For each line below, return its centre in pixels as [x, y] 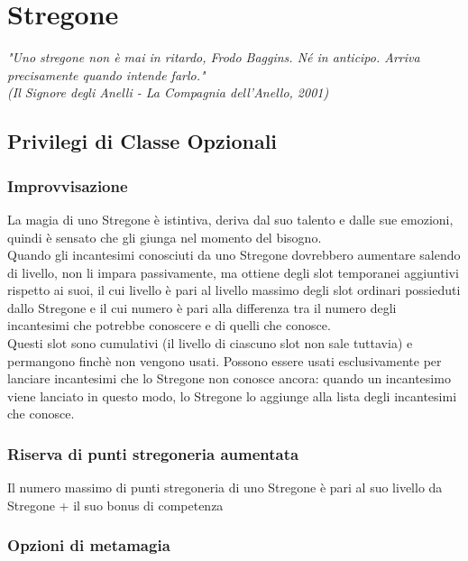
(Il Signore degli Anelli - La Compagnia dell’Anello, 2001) [168, 92]
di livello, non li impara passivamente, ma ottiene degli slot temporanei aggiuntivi [233, 272]
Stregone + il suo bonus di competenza [115, 505]
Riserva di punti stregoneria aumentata [153, 453]
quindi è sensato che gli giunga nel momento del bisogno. [165, 237]
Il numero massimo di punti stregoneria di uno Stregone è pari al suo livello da [225, 487]
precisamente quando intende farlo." [106, 74]
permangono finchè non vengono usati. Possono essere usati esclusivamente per [225, 360]
